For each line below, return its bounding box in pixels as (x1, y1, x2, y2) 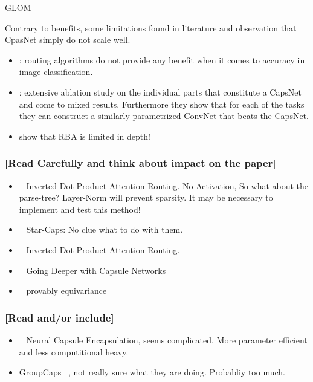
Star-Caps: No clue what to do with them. (26, 223, 183, 236)
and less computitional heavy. (19, 345, 129, 358)
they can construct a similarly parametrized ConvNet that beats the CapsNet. (19, 109, 309, 122)
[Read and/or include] (5, 309, 114, 325)
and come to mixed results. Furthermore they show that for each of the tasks (19, 97, 305, 110)
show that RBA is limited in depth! (19, 129, 150, 142)
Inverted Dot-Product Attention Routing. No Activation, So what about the (26, 179, 309, 192)
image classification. (19, 65, 93, 78)
